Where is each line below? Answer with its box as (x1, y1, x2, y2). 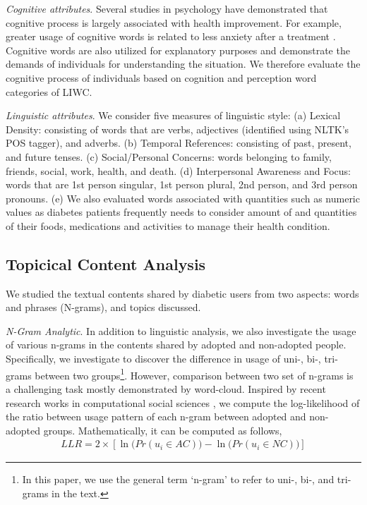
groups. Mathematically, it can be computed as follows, (43, 422, 282, 437)
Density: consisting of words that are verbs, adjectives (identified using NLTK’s (6, 121, 349, 136)
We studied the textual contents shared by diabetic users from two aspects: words (6, 286, 359, 300)
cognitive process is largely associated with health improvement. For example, (6, 15, 342, 30)
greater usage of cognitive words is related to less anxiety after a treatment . (6, 29, 336, 44)
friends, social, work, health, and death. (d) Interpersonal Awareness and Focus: (6, 163, 351, 178)
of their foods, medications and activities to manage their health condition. (6, 218, 330, 233)
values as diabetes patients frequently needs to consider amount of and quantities (6, 205, 357, 219)
